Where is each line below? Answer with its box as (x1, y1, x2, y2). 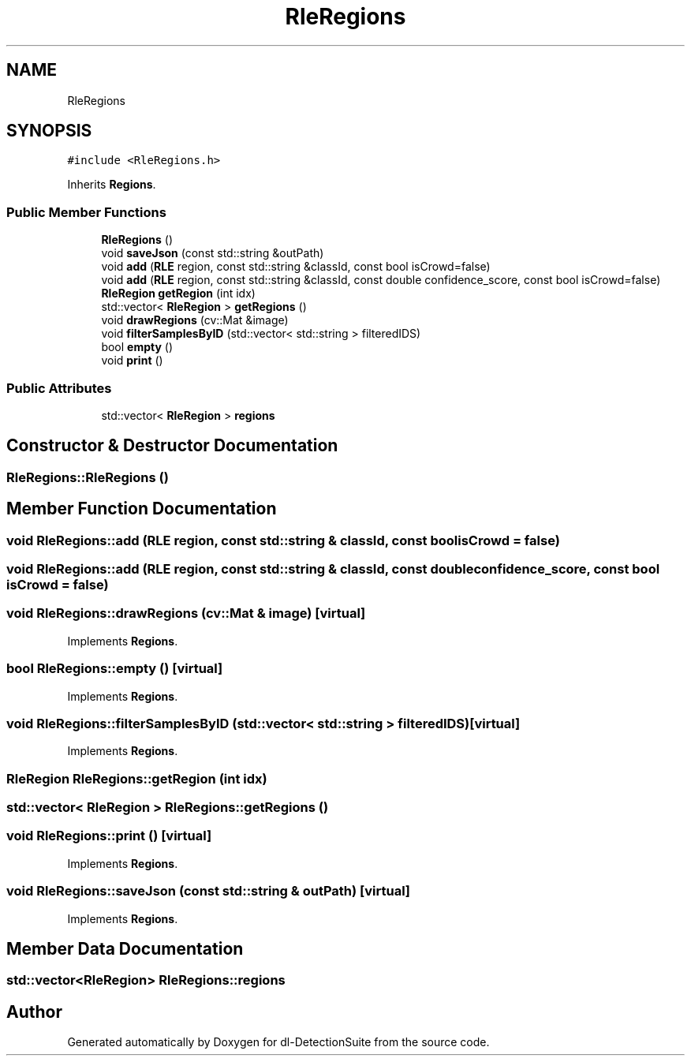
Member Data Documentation (6, 938, 244, 959)
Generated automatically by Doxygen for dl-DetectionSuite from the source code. (67, 1035, 490, 1049)
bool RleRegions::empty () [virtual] (6, 660, 223, 677)
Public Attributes (6, 380, 112, 396)
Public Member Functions (6, 204, 166, 220)
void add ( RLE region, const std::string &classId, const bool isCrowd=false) (101, 260, 491, 274)
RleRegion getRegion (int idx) (101, 286, 256, 301)
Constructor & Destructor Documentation (6, 436, 338, 456)
